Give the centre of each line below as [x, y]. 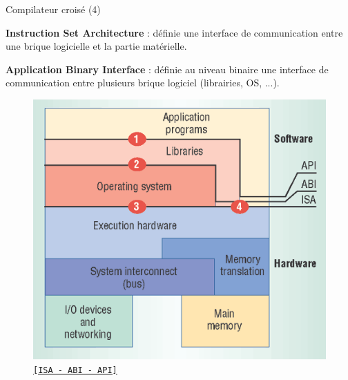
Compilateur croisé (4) [53, 9]
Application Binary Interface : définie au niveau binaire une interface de [167, 69]
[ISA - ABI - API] [75, 371]
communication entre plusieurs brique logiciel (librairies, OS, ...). [143, 83]
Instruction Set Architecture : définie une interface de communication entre [174, 32]
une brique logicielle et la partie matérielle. [96, 46]
